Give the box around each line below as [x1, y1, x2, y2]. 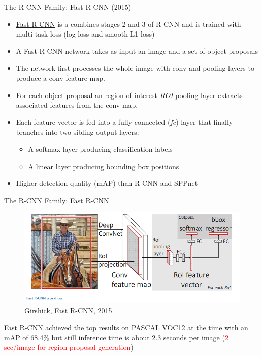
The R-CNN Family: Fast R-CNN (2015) [4, 2, 132, 12]
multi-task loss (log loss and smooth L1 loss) [16, 28, 155, 39]
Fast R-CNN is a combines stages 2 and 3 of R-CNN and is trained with [16, 18, 241, 29]
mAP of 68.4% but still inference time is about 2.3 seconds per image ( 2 [4, 332, 228, 342]
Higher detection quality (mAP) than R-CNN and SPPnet [16, 178, 198, 188]
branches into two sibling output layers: [16, 126, 139, 137]
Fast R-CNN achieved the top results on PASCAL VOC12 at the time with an [4, 322, 248, 333]
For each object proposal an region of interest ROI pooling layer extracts [16, 89, 243, 100]
